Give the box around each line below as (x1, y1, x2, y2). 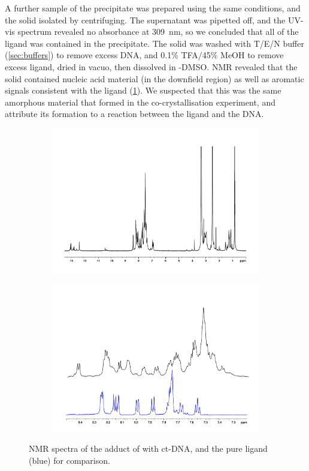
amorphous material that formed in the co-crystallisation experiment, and (5, 95, 275, 108)
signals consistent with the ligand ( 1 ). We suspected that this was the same (5, 84, 281, 97)
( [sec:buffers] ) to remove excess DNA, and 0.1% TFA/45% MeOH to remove (5, 49, 284, 61)
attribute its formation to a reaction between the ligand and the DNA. (5, 107, 264, 120)
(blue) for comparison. (29, 454, 110, 466)
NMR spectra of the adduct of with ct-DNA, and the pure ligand (29, 442, 268, 455)
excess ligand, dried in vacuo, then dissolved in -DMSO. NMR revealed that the (5, 60, 298, 73)
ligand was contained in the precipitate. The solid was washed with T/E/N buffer (5, 37, 304, 49)
